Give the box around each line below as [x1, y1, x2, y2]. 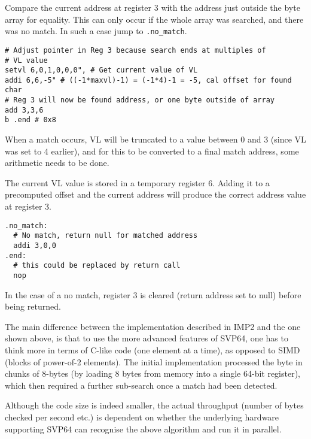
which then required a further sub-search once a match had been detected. [5, 379, 278, 391]
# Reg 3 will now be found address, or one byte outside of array [5, 96, 275, 105]
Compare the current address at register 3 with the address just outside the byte [5, 1, 300, 13]
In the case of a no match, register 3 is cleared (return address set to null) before [5, 288, 301, 301]
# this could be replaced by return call [13, 261, 181, 270]
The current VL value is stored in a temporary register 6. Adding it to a [5, 176, 270, 189]
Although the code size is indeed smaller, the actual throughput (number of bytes [5, 399, 304, 411]
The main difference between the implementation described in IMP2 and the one [5, 320, 301, 332]
